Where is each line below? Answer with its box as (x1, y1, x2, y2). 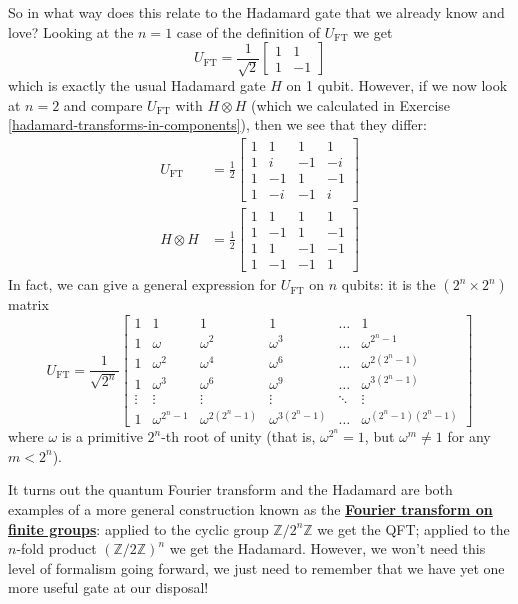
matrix (8, 294, 49, 315)
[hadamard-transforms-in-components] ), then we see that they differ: (8, 114, 427, 135)
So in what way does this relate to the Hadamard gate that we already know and (8, 2, 505, 22)
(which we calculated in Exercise (250, 94, 450, 115)
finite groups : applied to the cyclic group (8, 518, 269, 539)
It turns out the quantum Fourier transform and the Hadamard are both (8, 479, 453, 500)
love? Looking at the (8, 21, 134, 42)
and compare (63, 94, 143, 115)
